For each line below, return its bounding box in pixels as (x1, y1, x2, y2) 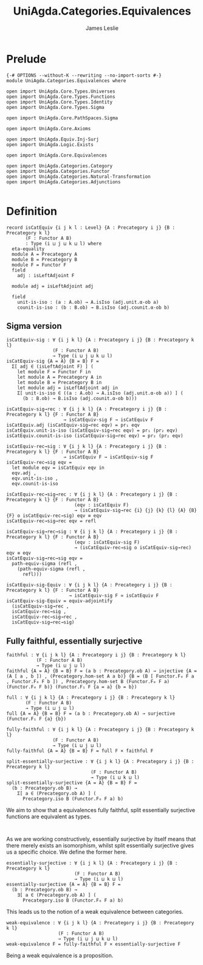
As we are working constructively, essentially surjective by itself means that (6, 835, 196, 843)
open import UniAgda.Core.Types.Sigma (6, 104, 105, 110)
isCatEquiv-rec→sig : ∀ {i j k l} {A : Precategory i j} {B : (6, 443, 167, 450)
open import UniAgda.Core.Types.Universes (6, 88, 115, 94)
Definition (6, 204, 58, 218)
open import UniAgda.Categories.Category (6, 163, 113, 169)
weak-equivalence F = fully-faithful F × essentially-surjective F (6, 941, 181, 947)
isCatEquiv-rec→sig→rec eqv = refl (6, 518, 97, 524)
